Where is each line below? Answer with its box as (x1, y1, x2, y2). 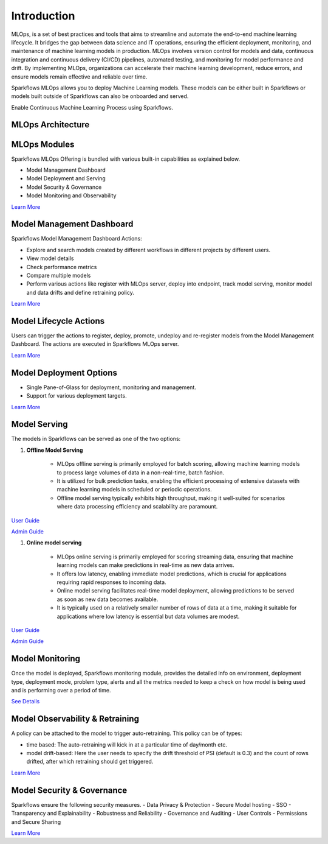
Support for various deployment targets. (26, 392, 127, 399)
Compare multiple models (26, 272, 91, 280)
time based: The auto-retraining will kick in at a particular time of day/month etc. (26, 740, 227, 748)
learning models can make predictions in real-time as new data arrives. (56, 561, 235, 569)
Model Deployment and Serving (26, 175, 106, 182)
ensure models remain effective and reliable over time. (11, 73, 148, 80)
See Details (11, 698, 40, 705)
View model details (26, 255, 74, 262)
